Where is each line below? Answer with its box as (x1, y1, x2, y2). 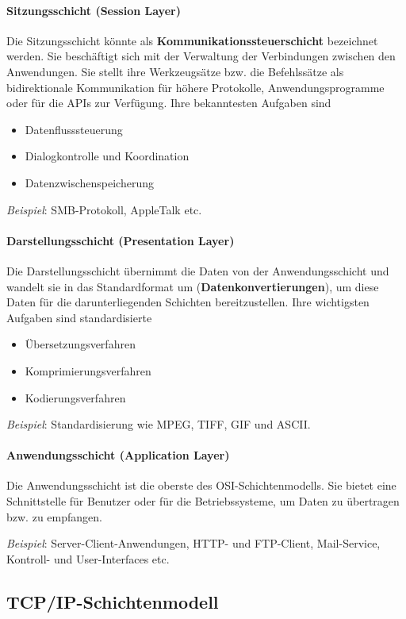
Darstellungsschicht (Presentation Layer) (6, 232, 235, 248)
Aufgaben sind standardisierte (6, 309, 152, 325)
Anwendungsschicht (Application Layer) (6, 447, 230, 463)
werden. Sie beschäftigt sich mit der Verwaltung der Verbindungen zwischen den (6, 48, 396, 64)
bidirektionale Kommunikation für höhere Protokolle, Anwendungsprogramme (6, 79, 385, 95)
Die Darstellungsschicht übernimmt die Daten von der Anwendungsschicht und (6, 262, 389, 279)
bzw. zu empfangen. (6, 508, 102, 525)
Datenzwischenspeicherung (25, 174, 154, 190)
